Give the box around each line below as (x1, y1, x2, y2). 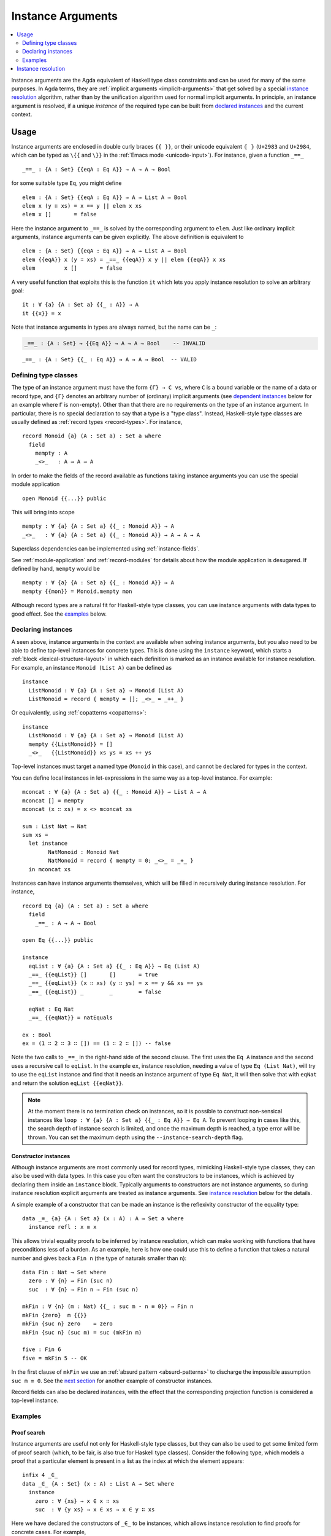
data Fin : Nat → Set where (22, 1269, 107, 1275)
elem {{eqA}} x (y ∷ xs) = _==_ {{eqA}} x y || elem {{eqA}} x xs (22, 256, 226, 263)
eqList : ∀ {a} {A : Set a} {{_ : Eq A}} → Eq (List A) (28, 962, 200, 970)
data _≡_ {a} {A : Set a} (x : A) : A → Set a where (22, 1215, 184, 1222)
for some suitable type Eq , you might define (11, 179, 122, 187)
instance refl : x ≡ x (28, 1223, 97, 1231)
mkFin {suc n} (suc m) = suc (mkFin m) (22, 1329, 142, 1336)
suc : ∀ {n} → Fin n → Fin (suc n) (28, 1286, 139, 1293)
